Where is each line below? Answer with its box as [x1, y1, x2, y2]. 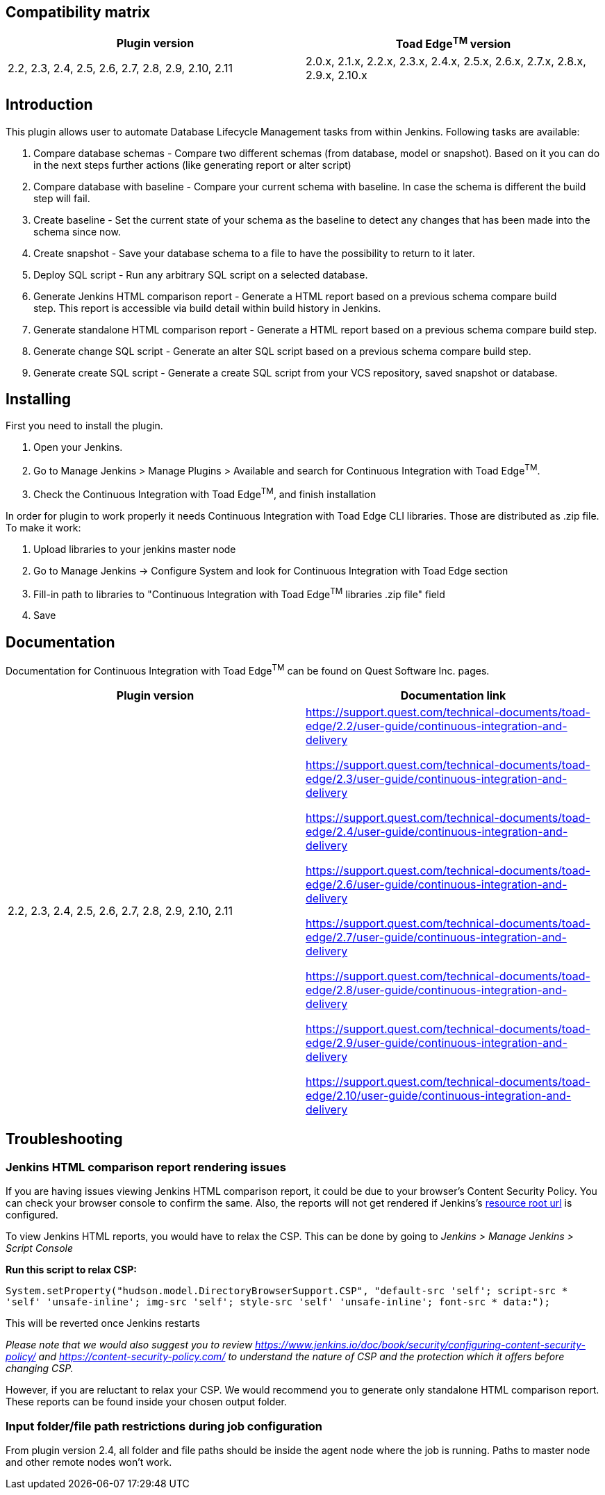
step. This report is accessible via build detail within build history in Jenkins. [33, 302, 381, 314]
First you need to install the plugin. [6, 420, 163, 432]
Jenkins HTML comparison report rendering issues [6, 1159, 286, 1174]
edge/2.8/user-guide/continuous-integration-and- [306, 982, 567, 997]
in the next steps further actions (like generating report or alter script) [33, 158, 351, 171]
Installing [6, 390, 72, 408]
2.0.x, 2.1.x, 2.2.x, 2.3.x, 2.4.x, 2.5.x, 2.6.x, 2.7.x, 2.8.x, [306, 53, 586, 68]
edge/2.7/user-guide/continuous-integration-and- [306, 930, 567, 944]
